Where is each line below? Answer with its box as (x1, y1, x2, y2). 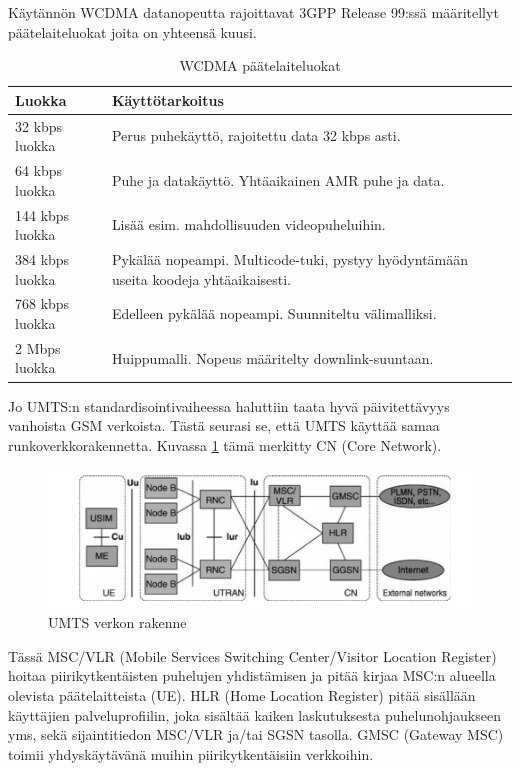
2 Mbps (15, 337, 61, 358)
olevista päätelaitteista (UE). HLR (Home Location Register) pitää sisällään (8, 684, 476, 705)
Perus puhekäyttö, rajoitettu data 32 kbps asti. (111, 125, 401, 146)
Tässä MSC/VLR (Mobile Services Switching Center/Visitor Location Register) (8, 645, 497, 666)
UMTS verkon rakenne (48, 612, 187, 633)
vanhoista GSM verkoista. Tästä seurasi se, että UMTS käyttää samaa (8, 415, 440, 436)
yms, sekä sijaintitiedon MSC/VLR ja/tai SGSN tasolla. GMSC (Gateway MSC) (8, 724, 504, 745)
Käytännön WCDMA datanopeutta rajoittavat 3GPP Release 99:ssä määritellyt (8, 2, 499, 22)
